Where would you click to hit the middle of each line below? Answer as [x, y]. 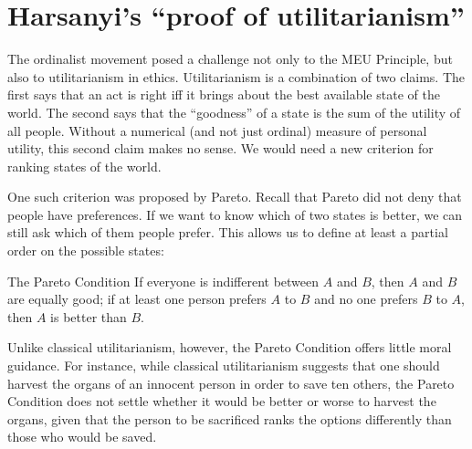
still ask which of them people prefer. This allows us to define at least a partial [228, 232]
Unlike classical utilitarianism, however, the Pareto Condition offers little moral [230, 347]
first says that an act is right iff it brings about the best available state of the [224, 94]
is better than [89, 316]
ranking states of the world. [84, 166]
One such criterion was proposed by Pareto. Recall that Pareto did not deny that [235, 197]
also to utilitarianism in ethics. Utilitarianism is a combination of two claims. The [236, 76]
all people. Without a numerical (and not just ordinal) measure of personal [217, 130]
